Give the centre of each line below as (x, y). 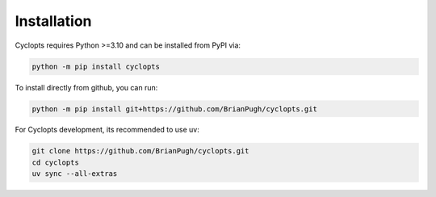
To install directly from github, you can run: (86, 87)
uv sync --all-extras (75, 174)
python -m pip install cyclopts (96, 66)
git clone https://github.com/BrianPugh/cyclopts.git (140, 151)
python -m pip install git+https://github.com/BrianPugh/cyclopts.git (175, 109)
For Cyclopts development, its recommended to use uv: (107, 130)
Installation (53, 21)
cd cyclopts (56, 162)
